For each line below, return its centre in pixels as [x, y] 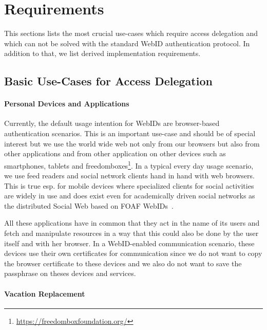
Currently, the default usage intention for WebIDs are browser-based [112, 123]
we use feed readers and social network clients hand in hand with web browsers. [129, 176]
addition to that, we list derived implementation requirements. [102, 53]
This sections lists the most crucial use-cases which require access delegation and [131, 33]
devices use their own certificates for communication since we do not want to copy [133, 253]
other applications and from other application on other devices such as [115, 153]
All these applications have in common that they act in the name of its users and [132, 223]
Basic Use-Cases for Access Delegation [108, 81]
